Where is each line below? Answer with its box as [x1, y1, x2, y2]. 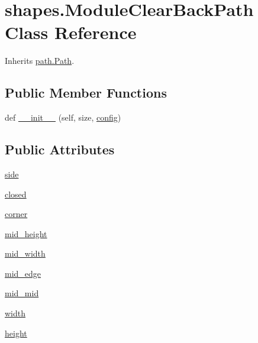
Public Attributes [5, 140, 115, 158]
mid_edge [5, 267, 41, 279]
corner [5, 208, 28, 220]
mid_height [5, 227, 47, 240]
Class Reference [5, 20, 137, 44]
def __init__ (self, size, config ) [5, 111, 121, 124]
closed [5, 187, 27, 200]
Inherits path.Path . [5, 54, 75, 67]
